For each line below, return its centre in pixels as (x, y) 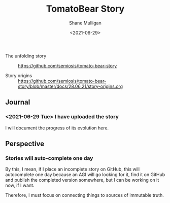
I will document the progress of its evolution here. (57, 128)
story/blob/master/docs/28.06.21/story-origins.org (71, 86)
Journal (18, 102)
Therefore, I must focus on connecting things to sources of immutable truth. (84, 195)
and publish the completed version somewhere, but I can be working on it (82, 180)
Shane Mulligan (85, 23)
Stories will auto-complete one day (49, 158)
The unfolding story (26, 56)
